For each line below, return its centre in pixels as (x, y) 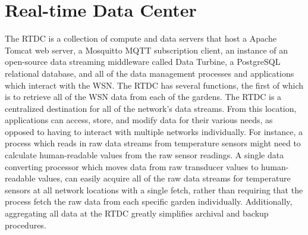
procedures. (26, 225)
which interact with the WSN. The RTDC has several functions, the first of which (154, 85)
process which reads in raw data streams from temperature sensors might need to (153, 143)
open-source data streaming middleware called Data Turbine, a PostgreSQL (143, 62)
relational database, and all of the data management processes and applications (150, 73)
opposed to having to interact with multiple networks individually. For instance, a (154, 131)
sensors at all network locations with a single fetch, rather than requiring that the (154, 189)
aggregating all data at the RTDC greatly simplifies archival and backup (137, 213)
